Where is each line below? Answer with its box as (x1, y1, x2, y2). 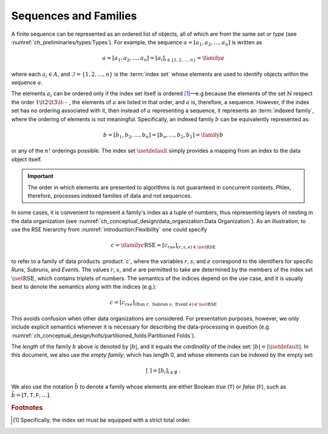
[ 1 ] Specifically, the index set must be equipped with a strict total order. (13, 416, 191, 424)
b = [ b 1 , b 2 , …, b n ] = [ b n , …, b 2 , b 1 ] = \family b (103, 131, 224, 139)
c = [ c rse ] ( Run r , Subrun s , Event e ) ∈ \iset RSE (109, 299, 217, 307)
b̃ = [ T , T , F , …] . (11, 392, 51, 399)
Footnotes (11, 404, 43, 412)
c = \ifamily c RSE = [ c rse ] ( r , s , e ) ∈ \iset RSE (111, 242, 216, 250)
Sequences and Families (11, 9, 137, 22)
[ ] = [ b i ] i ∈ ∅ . (146, 367, 181, 376)
